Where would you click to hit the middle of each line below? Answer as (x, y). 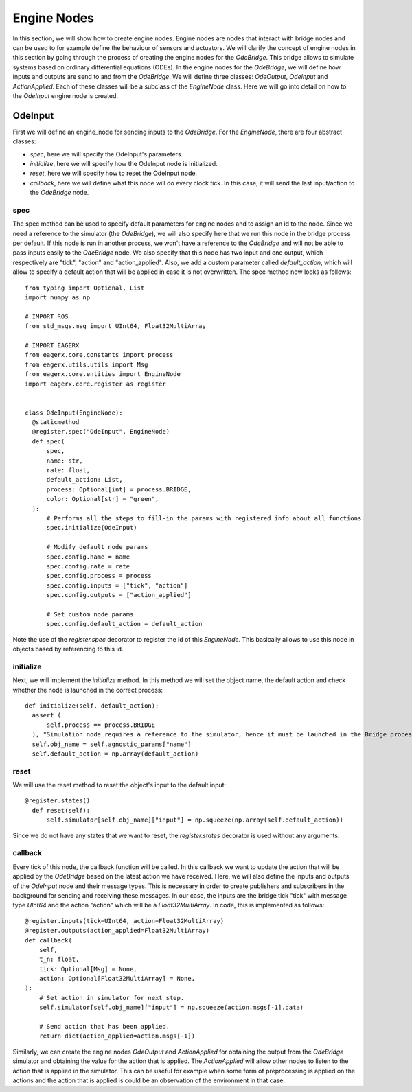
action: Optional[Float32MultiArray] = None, (117, 979)
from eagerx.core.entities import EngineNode (103, 374)
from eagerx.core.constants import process (99, 355)
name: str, (65, 461)
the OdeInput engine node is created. (65, 95)
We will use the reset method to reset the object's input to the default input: (119, 785)
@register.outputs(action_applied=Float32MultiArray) (117, 931)
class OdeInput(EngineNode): (74, 413)
